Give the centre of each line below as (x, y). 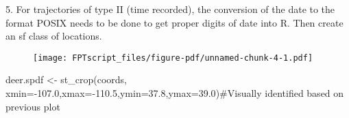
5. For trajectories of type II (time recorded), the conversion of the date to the (170, 9)
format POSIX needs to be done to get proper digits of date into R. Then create (174, 22)
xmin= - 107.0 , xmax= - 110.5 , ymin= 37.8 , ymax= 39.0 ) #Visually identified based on (175, 93)
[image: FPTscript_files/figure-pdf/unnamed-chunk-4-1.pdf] (173, 58)
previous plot (33, 106)
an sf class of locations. (54, 36)
